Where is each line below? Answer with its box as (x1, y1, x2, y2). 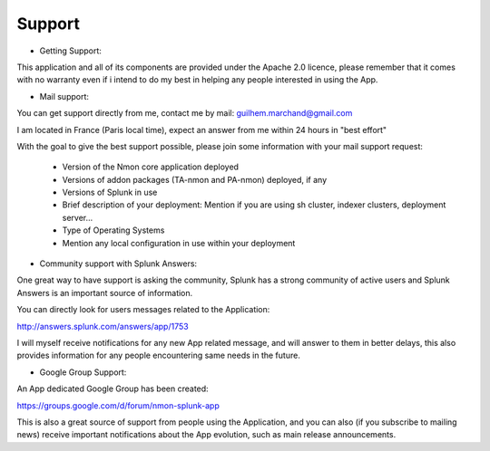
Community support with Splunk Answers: (39, 258, 198, 269)
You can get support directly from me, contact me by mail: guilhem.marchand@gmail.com (16, 108, 353, 119)
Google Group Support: (39, 367, 127, 378)
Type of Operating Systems (62, 225, 165, 235)
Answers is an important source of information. (16, 287, 193, 298)
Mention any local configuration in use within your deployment (62, 237, 296, 248)
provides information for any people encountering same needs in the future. (16, 350, 301, 361)
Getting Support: (39, 45, 102, 56)
